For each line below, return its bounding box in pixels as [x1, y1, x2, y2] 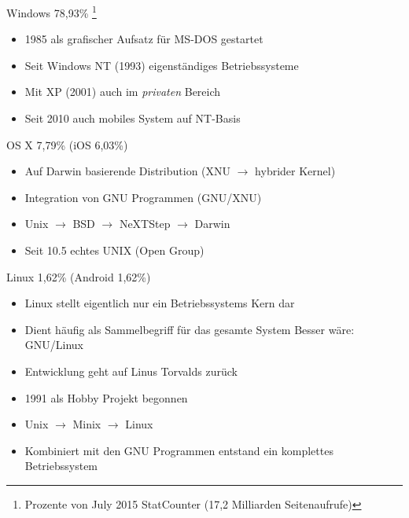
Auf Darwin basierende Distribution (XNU [24, 163, 231, 179]
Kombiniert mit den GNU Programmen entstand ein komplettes [24, 442, 333, 458]
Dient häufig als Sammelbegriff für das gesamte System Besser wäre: [24, 321, 355, 337]
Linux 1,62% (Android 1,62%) [6, 268, 151, 285]
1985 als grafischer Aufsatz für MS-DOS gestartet [24, 31, 263, 47]
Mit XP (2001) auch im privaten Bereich [24, 83, 221, 100]
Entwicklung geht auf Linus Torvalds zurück [24, 362, 238, 379]
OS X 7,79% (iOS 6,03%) [6, 136, 128, 152]
